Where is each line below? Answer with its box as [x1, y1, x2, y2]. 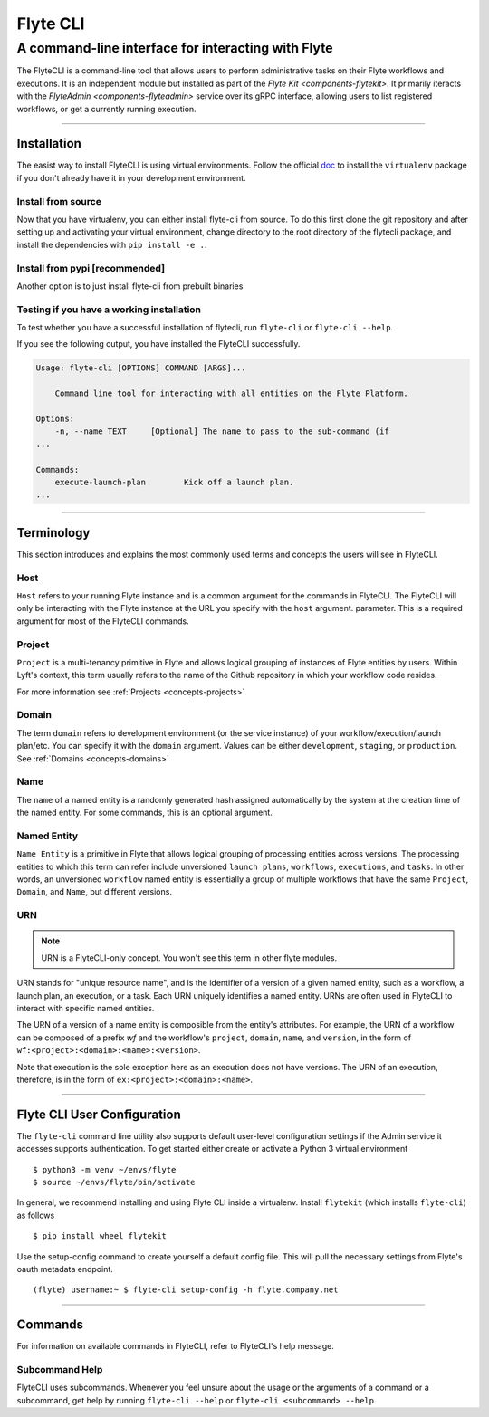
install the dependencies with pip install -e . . [16, 239, 207, 250]
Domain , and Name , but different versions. [16, 886, 172, 897]
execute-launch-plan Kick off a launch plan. [54, 476, 294, 487]
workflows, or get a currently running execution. [16, 103, 197, 114]
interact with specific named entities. [16, 1002, 155, 1013]
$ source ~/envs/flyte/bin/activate [33, 1177, 196, 1187]
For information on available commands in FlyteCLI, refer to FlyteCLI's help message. [16, 1341, 334, 1352]
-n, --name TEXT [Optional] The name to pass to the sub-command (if [54, 426, 389, 436]
